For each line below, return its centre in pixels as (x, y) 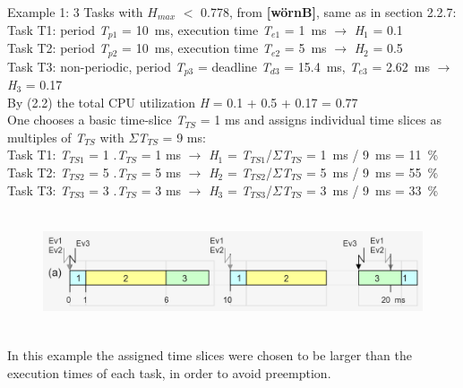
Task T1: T (39, 155)
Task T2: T (39, 172)
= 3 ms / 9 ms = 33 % (373, 190)
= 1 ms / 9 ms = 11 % (373, 155)
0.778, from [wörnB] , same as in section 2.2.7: (329, 12)
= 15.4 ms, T (322, 66)
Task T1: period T (58, 29)
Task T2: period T (58, 48)
